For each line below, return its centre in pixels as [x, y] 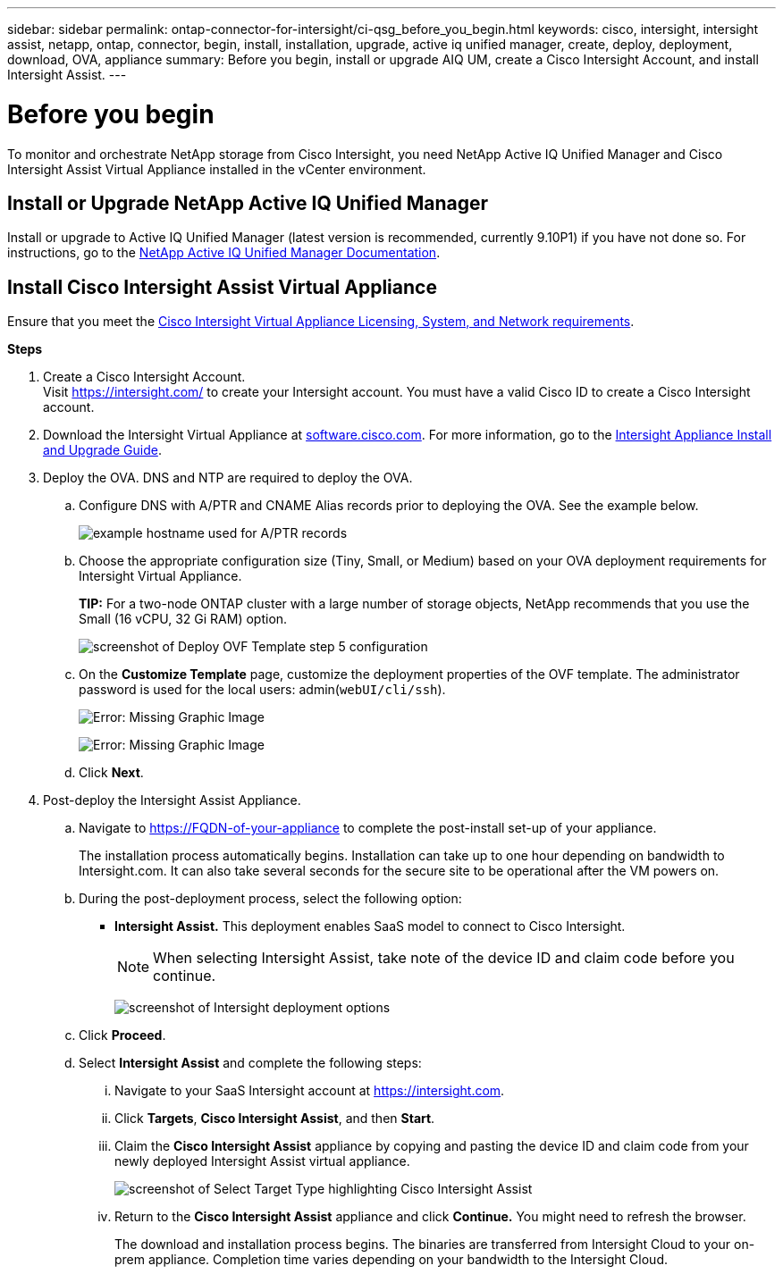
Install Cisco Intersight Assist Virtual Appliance [222, 287]
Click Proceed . [122, 1035]
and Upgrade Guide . [102, 450]
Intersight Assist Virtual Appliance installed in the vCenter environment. [217, 169]
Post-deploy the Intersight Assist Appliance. [172, 800]
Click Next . [111, 773]
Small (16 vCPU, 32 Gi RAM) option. [183, 619]
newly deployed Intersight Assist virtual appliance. [262, 1161]
